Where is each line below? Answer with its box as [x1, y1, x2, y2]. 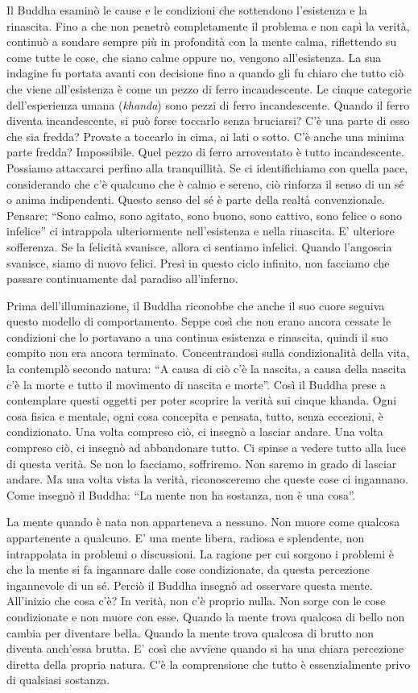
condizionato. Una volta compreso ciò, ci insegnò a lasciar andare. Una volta [6, 423, 383, 440]
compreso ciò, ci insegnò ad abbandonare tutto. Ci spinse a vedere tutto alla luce [6, 439, 406, 456]
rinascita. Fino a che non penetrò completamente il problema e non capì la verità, [6, 17, 410, 34]
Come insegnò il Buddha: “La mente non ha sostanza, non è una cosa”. [6, 486, 356, 503]
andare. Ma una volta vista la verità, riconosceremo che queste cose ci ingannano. [6, 471, 408, 488]
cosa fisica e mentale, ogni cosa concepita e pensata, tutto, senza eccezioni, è [6, 407, 383, 424]
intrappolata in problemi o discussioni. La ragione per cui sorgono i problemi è [6, 545, 395, 562]
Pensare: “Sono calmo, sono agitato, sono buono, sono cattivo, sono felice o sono [6, 206, 403, 223]
